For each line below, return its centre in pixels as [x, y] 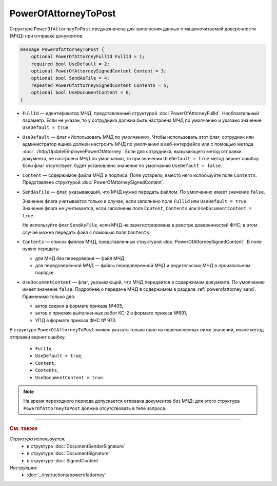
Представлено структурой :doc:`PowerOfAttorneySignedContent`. [93, 182]
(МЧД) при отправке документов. [47, 35]
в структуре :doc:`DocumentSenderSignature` [76, 446]
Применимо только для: [49, 296]
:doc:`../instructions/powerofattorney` [66, 475]
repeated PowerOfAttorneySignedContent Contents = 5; [100, 85]
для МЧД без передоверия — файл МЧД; [81, 258]
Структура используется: [37, 439]
